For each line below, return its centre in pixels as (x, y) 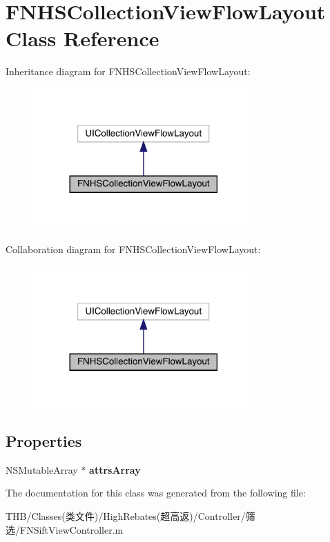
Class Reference (82, 38)
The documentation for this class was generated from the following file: (156, 493)
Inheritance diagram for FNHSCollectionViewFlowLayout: (128, 71)
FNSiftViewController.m (71, 529)
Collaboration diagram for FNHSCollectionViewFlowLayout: (133, 249)
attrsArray (115, 469)
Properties (44, 440)
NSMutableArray (42, 469)
